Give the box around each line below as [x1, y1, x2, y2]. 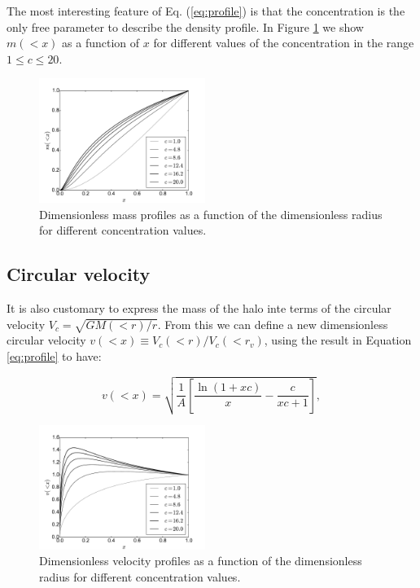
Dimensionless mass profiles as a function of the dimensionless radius [39, 205, 383, 222]
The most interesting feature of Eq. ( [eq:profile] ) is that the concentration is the [7, 2, 405, 19]
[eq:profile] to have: [7, 347, 102, 364]
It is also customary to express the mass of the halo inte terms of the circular [7, 299, 392, 316]
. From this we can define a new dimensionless [157, 315, 388, 332]
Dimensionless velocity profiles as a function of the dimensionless [39, 552, 362, 569]
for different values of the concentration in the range [153, 34, 414, 51]
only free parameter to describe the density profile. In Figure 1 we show [7, 18, 364, 35]
